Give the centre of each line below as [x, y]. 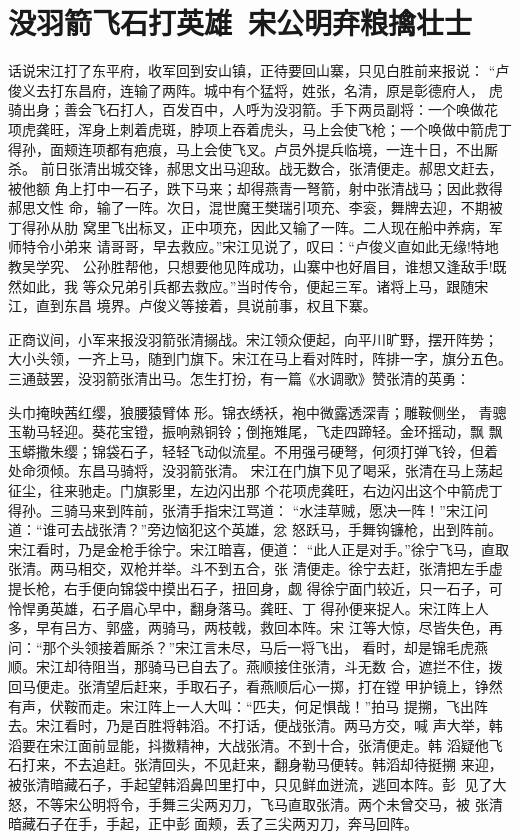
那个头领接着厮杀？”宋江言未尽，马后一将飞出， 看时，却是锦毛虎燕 [265, 646]
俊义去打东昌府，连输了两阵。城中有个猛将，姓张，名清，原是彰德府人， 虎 [255, 89]
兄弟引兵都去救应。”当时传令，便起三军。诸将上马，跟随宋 [299, 285]
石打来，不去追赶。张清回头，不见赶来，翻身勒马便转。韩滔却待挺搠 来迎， [255, 764]
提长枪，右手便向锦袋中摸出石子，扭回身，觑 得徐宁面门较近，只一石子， [248, 587]
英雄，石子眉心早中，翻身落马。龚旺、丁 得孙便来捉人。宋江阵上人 [269, 607]
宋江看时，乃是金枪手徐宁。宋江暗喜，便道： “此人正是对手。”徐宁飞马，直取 [258, 548]
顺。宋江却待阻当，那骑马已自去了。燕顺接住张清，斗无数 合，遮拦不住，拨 [255, 666]
